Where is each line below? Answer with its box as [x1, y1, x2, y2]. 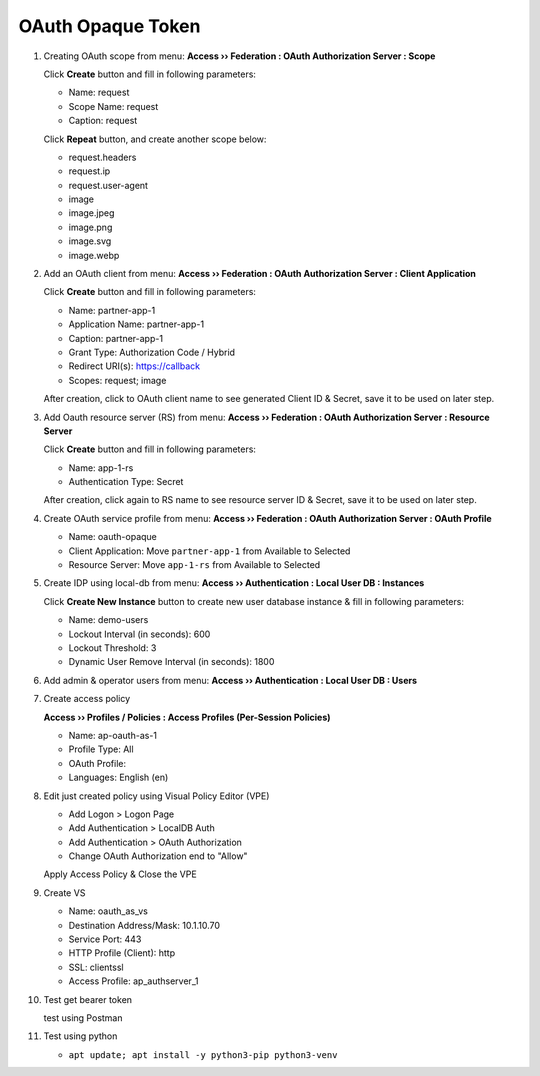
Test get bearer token [43, 993, 133, 1005]
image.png [68, 221, 113, 233]
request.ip [68, 165, 111, 177]
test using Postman [43, 1011, 123, 1024]
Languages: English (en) [68, 771, 169, 784]
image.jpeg [68, 207, 115, 219]
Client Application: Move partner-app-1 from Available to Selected [68, 545, 351, 557]
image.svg [68, 235, 112, 247]
